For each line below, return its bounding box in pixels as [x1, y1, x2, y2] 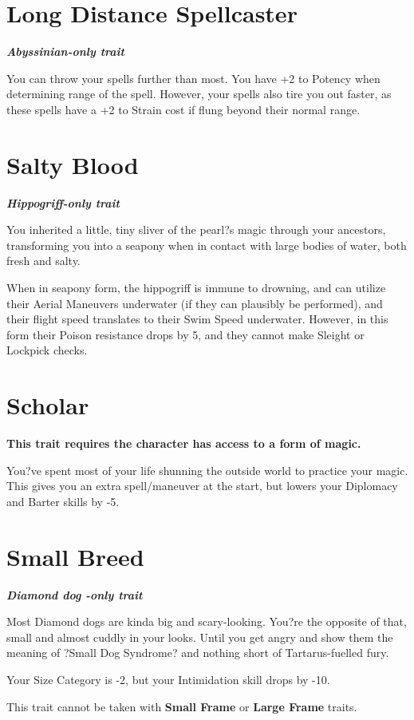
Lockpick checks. [6, 342, 88, 358]
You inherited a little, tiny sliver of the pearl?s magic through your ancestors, [6, 221, 386, 238]
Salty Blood [6, 148, 139, 180]
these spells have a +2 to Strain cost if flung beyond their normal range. [6, 101, 361, 117]
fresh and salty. [6, 252, 81, 269]
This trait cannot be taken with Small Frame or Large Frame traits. [6, 698, 357, 714]
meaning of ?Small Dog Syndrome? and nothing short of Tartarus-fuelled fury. [6, 644, 389, 661]
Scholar [6, 389, 89, 421]
